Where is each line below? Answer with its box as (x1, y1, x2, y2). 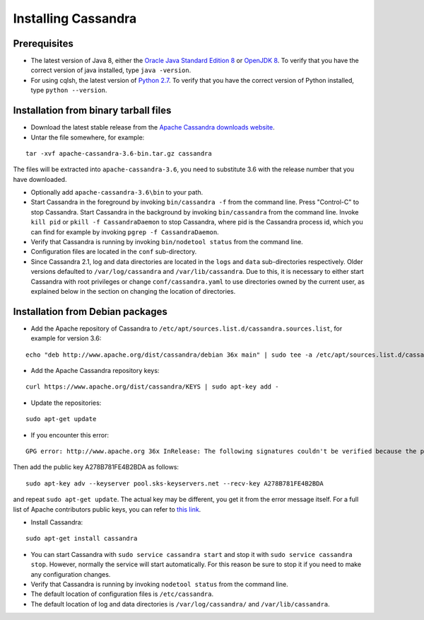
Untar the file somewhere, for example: (30, 133, 145, 142)
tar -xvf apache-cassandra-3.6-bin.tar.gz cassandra (25, 149, 212, 157)
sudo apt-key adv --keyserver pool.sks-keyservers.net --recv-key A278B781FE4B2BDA (25, 479, 324, 488)
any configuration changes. (30, 570, 111, 578)
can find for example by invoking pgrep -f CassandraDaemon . (30, 227, 219, 236)
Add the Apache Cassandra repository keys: (30, 367, 160, 375)
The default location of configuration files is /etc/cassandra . (30, 590, 214, 598)
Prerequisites (13, 38, 73, 50)
